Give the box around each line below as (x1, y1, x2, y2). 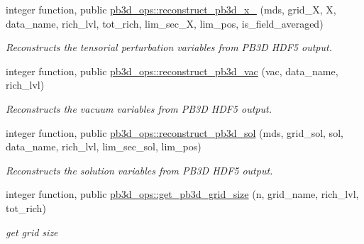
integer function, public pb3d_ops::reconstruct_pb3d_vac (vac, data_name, (6, 63, 338, 78)
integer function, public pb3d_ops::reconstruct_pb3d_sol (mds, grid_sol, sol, (6, 125, 343, 140)
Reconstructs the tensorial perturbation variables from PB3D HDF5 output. (6, 40, 332, 55)
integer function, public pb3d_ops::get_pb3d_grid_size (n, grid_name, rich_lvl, (6, 187, 359, 201)
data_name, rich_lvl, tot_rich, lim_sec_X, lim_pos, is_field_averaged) (6, 16, 324, 30)
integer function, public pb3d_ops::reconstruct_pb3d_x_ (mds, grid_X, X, (6, 2, 336, 16)
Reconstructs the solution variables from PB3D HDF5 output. (6, 162, 273, 177)
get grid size (6, 224, 58, 239)
